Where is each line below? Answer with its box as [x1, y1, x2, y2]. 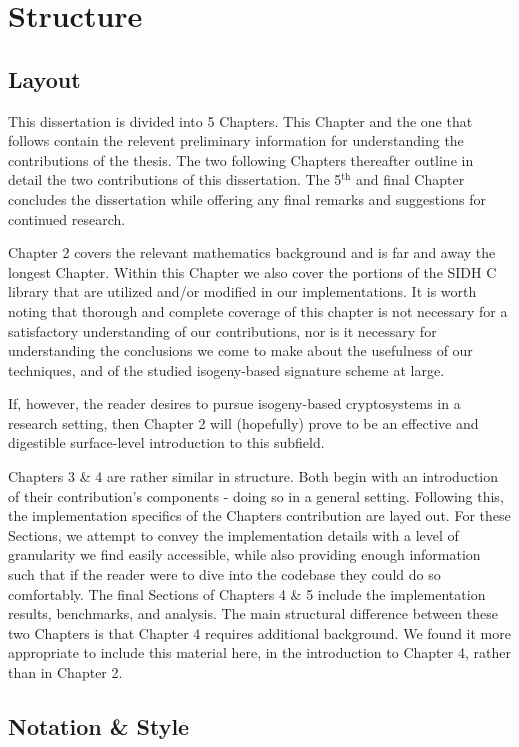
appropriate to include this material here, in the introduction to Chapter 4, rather [8, 642, 511, 663]
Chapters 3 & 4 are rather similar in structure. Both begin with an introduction [8, 466, 498, 487]
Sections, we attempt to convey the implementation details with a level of [8, 524, 459, 545]
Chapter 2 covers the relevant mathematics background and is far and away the [8, 242, 496, 263]
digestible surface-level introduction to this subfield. [8, 432, 325, 453]
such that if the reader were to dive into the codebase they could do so [8, 564, 441, 585]
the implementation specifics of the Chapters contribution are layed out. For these [8, 505, 511, 526]
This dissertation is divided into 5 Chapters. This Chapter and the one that [8, 110, 473, 131]
